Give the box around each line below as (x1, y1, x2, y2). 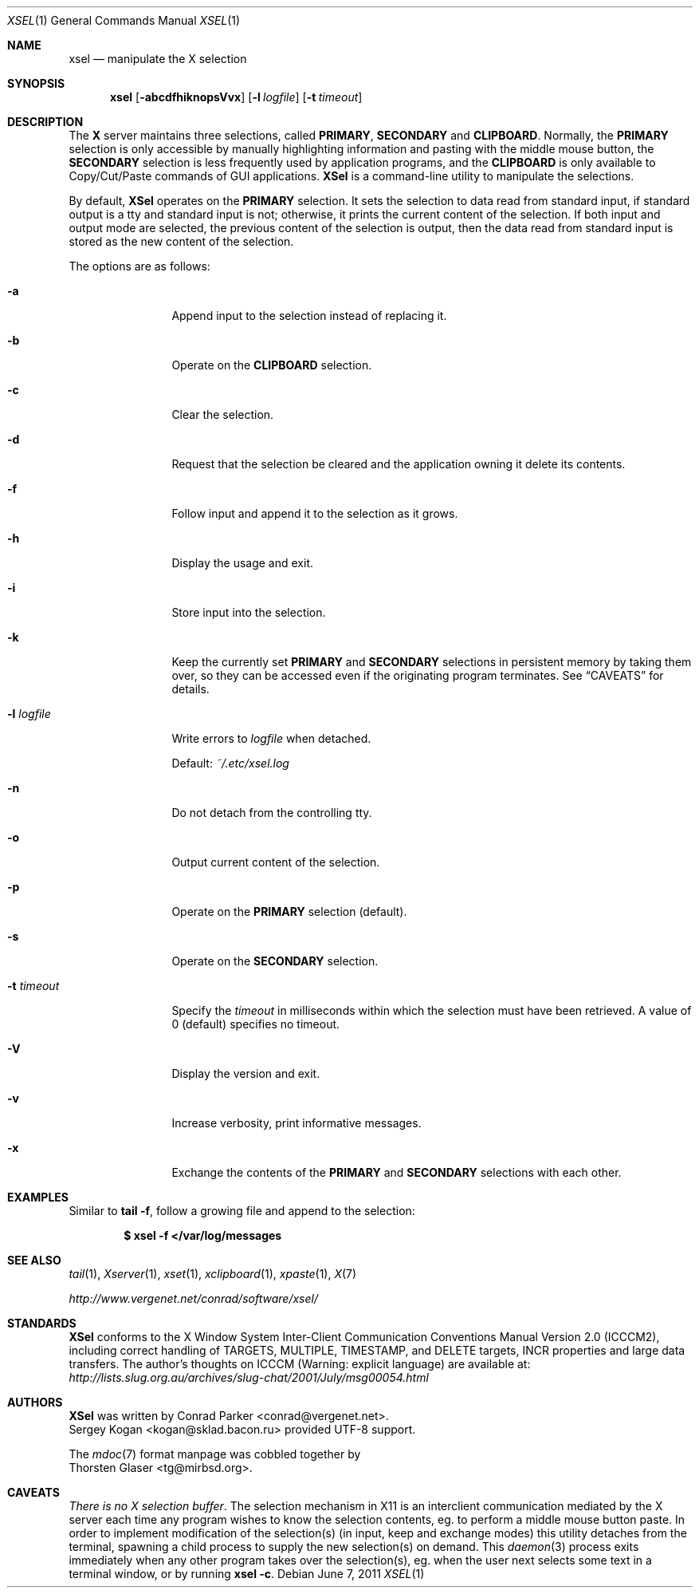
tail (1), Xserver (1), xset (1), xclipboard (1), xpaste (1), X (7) (69, 1267, 357, 1280)
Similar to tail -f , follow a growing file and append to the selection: (69, 1204, 415, 1217)
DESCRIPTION (7, 115, 84, 128)
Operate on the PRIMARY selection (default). (171, 905, 407, 918)
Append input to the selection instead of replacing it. (171, 309, 447, 322)
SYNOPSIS (7, 77, 65, 90)
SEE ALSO (7, 1253, 61, 1267)
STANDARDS (7, 1316, 77, 1330)
